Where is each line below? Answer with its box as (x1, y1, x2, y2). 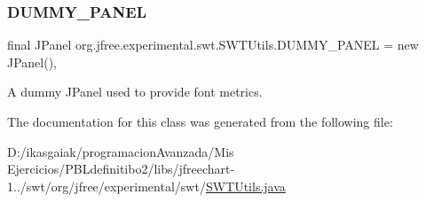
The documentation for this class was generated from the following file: (7, 113, 393, 130)
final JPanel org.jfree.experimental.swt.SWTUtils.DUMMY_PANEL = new (7, 35, 419, 54)
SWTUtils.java (205, 176, 286, 195)
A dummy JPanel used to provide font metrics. (7, 82, 263, 101)
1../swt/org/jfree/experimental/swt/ (7, 176, 206, 195)
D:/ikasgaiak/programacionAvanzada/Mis (7, 142, 234, 160)
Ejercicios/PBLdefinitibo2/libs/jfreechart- (7, 159, 235, 178)
